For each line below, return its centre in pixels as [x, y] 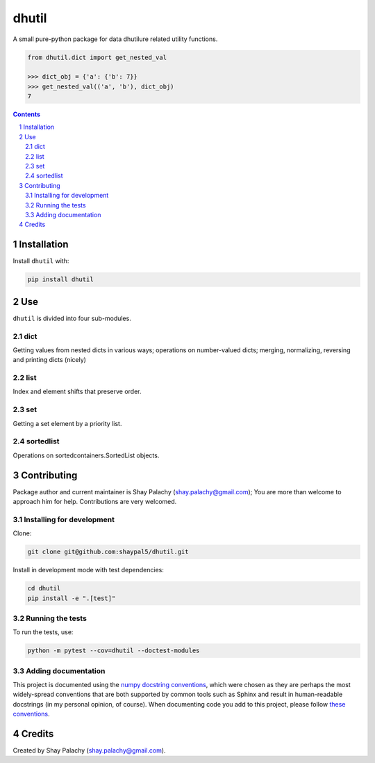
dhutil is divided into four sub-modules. [72, 318]
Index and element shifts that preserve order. [77, 392]
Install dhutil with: [41, 261]
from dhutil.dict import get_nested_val [97, 57]
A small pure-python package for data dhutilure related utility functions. [115, 39]
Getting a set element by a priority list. [67, 423]
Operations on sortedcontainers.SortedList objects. [86, 455]
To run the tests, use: [43, 632]
